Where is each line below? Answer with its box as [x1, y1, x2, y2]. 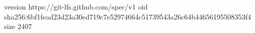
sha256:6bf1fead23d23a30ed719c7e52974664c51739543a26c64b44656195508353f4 [4, 11, 251, 21]
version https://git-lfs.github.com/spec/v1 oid [4, 1, 148, 11]
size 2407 [4, 21, 32, 31]
